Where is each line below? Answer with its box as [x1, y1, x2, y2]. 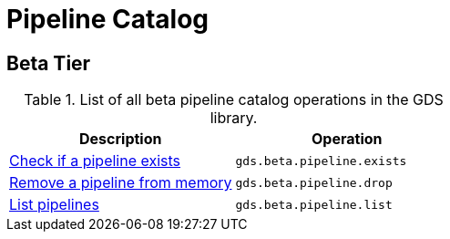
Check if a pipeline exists [9, 151, 181, 171]
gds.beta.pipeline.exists [235, 153, 407, 168]
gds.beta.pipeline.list [235, 197, 393, 212]
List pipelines [9, 195, 99, 214]
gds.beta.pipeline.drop [235, 175, 393, 190]
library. [210, 109, 258, 128]
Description [79, 130, 162, 149]
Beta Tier [6, 51, 91, 75]
